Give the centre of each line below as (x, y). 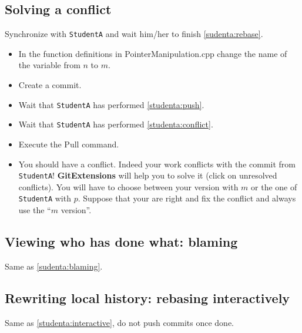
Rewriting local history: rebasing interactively (147, 297)
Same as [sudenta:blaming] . (54, 266)
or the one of (274, 186)
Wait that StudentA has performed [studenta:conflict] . (116, 124)
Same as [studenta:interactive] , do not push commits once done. (120, 322)
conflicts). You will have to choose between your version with (128, 186)
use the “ (35, 210)
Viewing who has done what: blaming (121, 242)
